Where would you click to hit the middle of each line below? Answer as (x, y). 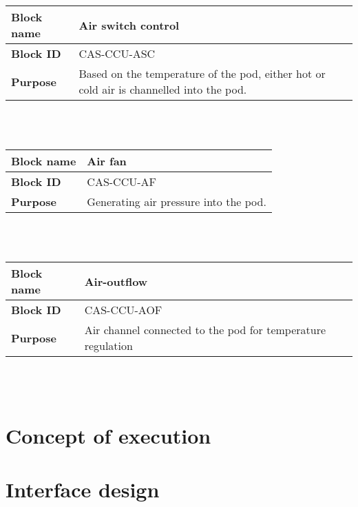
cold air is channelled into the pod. (163, 89)
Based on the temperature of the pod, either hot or (202, 73)
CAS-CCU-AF (122, 182)
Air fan (107, 161)
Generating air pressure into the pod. (177, 202)
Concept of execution (108, 435)
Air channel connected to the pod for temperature (205, 330)
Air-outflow (116, 281)
